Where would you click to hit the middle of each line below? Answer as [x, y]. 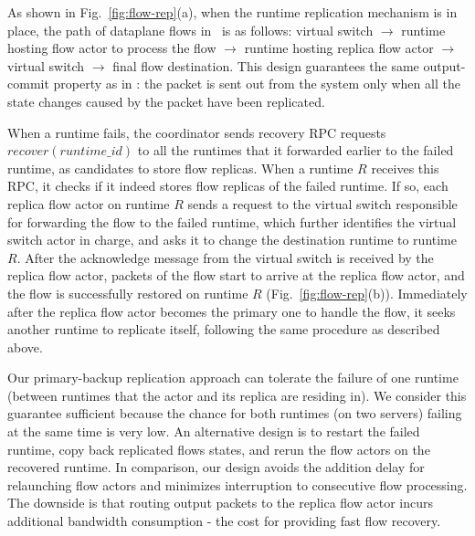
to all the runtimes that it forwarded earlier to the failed [296, 150]
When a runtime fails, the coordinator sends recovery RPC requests [197, 132]
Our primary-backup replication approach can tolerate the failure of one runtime [233, 378]
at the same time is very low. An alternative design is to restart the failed [214, 431]
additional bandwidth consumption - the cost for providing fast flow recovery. [224, 521]
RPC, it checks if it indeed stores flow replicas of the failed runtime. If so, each [228, 186]
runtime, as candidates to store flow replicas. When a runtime [180, 168]
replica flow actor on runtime [89, 203]
